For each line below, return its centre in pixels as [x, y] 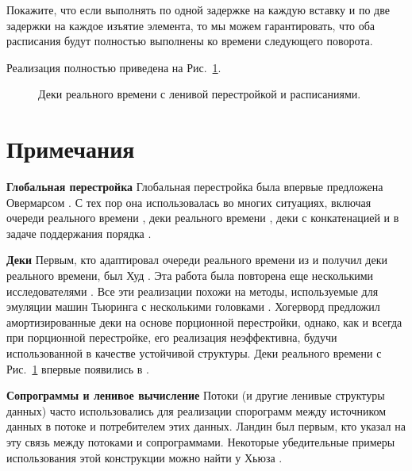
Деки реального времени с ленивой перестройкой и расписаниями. [200, 94]
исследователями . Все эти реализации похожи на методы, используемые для [193, 291]
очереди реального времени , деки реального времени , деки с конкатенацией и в [203, 218]
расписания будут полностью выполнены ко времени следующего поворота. [190, 41]
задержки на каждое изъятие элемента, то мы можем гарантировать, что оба [191, 25]
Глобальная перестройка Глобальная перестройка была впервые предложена [195, 187]
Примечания [71, 149]
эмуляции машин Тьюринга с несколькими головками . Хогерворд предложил [193, 306]
